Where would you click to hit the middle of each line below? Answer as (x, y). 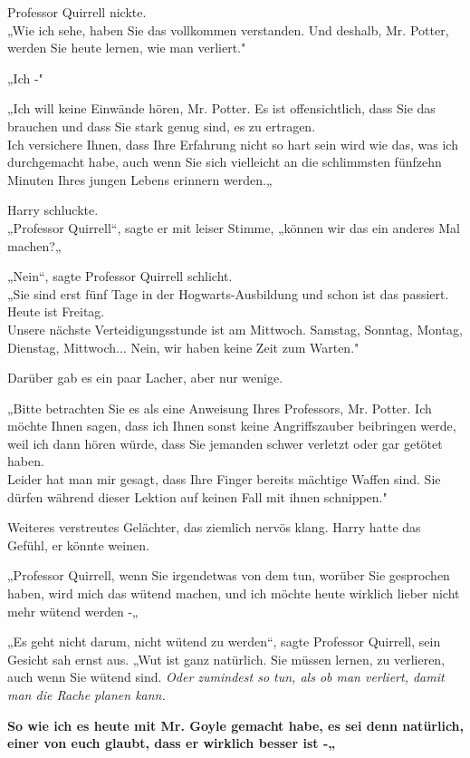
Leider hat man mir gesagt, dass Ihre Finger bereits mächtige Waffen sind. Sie (224, 479)
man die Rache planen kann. (86, 695)
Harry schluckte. (53, 210)
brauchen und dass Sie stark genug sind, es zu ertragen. (162, 126)
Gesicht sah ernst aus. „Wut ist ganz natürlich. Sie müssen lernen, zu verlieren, (226, 659)
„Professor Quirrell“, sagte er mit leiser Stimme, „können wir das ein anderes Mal (234, 227)
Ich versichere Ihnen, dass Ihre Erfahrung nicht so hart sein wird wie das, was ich (233, 144)
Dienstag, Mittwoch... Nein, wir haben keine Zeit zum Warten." (183, 347)
